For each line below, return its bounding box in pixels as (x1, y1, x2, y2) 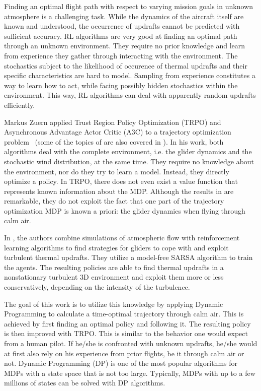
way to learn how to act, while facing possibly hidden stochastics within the (4, 80, 238, 90)
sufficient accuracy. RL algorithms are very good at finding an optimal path (4, 30, 237, 41)
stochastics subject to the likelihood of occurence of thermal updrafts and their (4, 60, 247, 71)
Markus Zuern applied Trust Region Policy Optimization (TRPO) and (4, 116, 221, 127)
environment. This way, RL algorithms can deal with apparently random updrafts (4, 90, 256, 100)
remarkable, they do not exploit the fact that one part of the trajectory (4, 195, 224, 206)
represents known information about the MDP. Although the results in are (4, 185, 234, 196)
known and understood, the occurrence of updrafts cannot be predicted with (4, 21, 240, 31)
